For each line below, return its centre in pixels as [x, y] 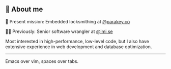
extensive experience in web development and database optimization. [79, 47]
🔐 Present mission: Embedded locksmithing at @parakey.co [68, 21]
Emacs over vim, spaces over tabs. [42, 61]
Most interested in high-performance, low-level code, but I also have [77, 41]
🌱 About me [24, 9]
